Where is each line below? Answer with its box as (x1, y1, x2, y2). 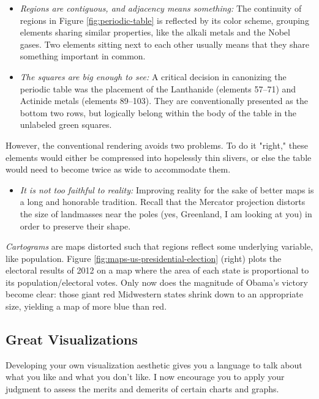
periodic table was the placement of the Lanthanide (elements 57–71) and (20, 82, 296, 95)
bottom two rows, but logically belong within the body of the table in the (20, 106, 297, 119)
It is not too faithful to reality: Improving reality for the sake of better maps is (20, 183, 314, 196)
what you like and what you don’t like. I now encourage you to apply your (6, 370, 285, 383)
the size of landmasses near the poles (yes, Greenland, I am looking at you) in (20, 207, 312, 220)
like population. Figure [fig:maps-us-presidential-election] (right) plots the (6, 252, 282, 264)
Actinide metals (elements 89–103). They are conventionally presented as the (20, 94, 308, 107)
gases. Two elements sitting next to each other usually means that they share (20, 37, 310, 50)
